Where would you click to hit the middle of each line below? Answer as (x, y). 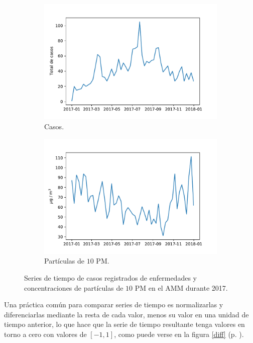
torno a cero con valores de (45, 334)
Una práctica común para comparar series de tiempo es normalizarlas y (114, 305)
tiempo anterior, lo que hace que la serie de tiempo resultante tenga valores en (124, 324)
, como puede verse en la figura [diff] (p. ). (179, 334)
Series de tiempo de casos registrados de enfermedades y (110, 278)
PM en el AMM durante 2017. (181, 287)
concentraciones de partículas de (74, 287)
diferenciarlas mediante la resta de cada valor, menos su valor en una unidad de (126, 314)
